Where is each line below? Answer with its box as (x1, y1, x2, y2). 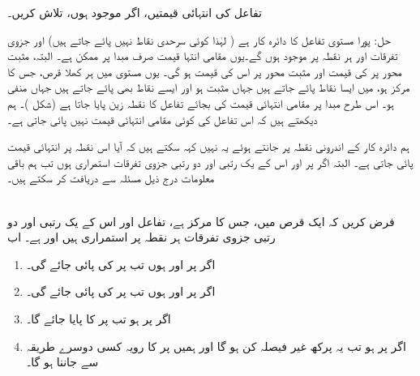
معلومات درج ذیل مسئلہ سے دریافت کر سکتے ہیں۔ (7, 169, 215, 186)
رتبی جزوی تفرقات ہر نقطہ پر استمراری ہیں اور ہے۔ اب (7, 229, 276, 246)
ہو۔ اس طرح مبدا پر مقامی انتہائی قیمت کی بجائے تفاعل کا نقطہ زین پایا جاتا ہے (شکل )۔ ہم (7, 94, 394, 111)
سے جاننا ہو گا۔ (26, 353, 99, 370)
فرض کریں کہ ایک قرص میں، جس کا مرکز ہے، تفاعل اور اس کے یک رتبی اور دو (7, 212, 395, 229)
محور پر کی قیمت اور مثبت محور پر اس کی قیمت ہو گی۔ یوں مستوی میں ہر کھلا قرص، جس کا (7, 62, 402, 79)
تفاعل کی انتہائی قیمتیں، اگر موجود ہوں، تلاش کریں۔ (7, 4, 262, 20)
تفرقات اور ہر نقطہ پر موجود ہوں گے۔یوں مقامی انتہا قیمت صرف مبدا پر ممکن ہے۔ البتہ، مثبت (7, 47, 398, 64)
